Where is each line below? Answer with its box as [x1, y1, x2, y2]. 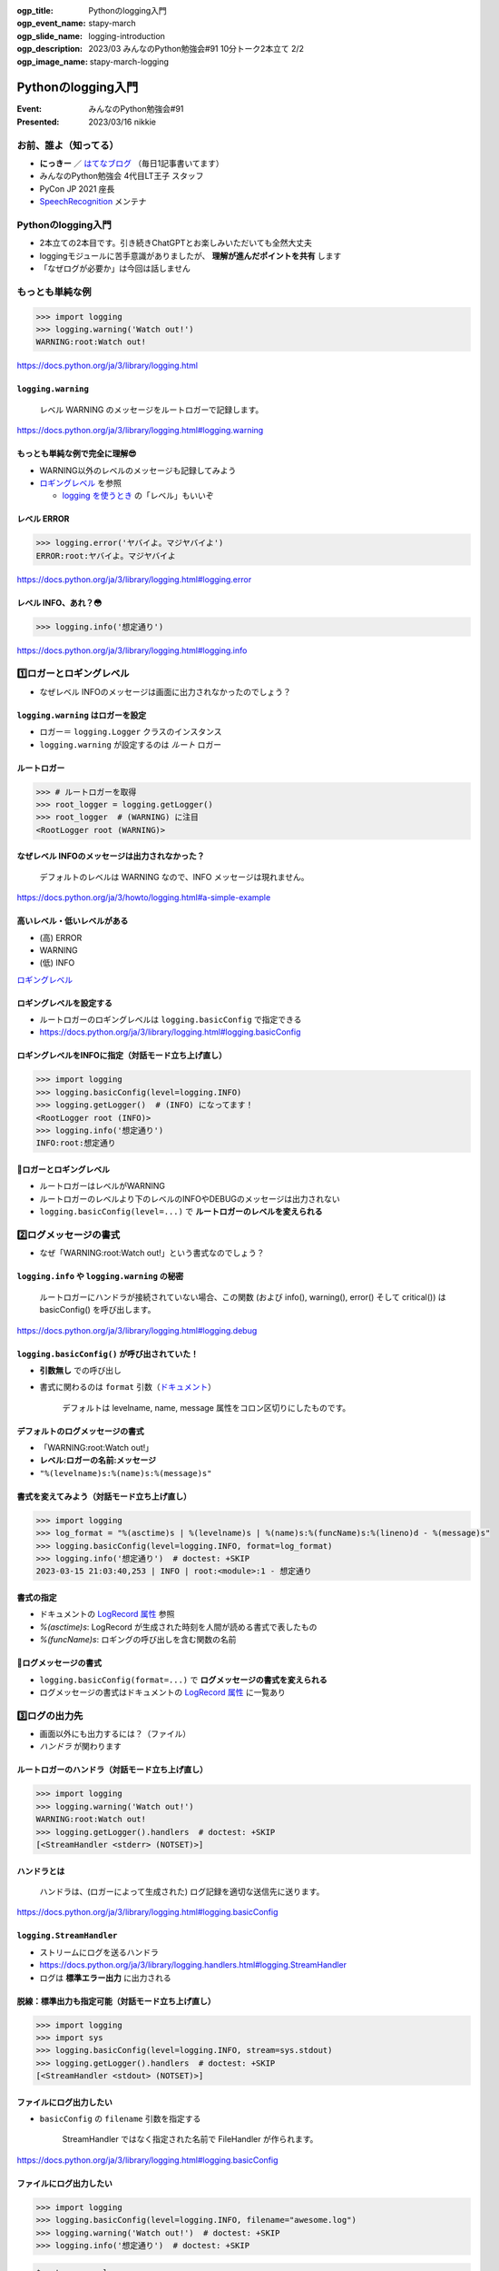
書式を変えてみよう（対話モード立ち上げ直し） [16, 1491, 192, 1502]
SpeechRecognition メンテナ [39, 196, 147, 207]
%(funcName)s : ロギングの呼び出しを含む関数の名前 [39, 1634, 237, 1645]
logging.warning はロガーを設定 [16, 709, 147, 720]
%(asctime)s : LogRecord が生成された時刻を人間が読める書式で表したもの [39, 1621, 318, 1632]
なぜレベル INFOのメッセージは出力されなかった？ [16, 850, 205, 862]
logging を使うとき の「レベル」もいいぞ [62, 491, 214, 501]
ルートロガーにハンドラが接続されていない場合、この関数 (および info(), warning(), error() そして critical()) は [39, 1291, 446, 1303]
